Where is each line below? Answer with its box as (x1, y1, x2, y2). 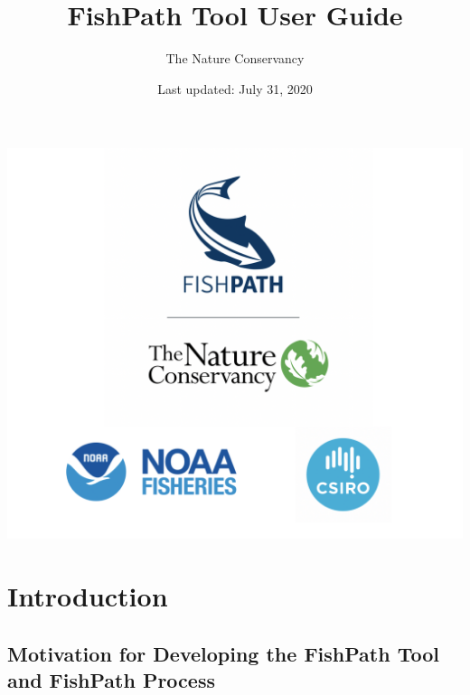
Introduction (7, 578, 168, 615)
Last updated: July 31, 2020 (157, 79, 313, 98)
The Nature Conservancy (165, 49, 305, 68)
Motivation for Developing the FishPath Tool (7, 639, 439, 667)
